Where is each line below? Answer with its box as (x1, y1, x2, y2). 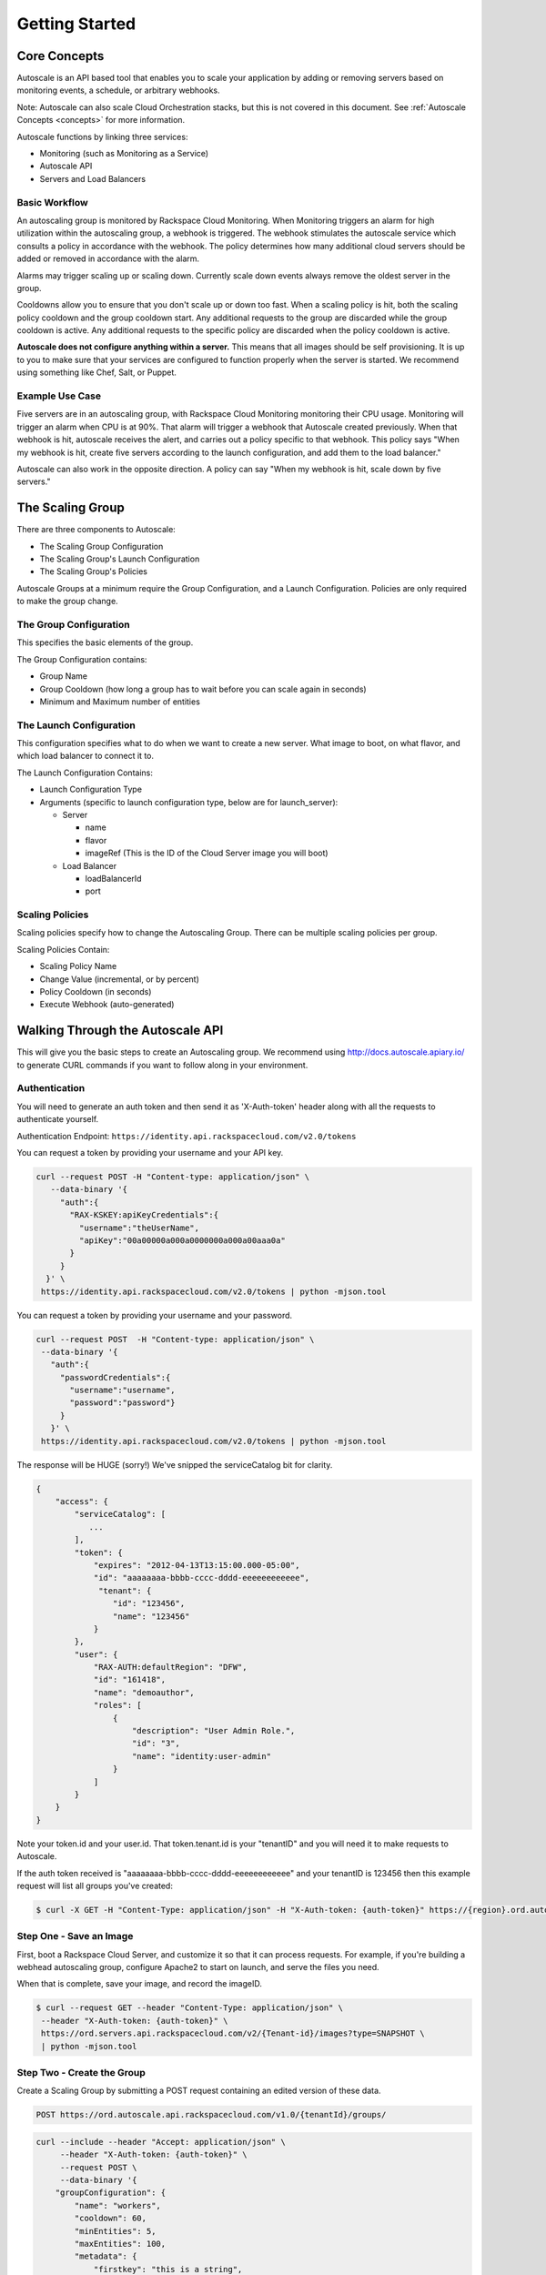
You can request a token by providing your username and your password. (16, 1309, 293, 1320)
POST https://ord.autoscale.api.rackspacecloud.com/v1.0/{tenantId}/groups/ (35, 2109, 387, 2120)
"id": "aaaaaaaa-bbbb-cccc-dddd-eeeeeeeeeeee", (93, 1572, 310, 1583)
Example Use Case (16, 389, 102, 402)
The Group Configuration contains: (16, 653, 147, 664)
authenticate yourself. (16, 1114, 99, 1125)
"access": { (55, 1496, 109, 1506)
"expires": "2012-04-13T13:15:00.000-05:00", (93, 1560, 300, 1570)
